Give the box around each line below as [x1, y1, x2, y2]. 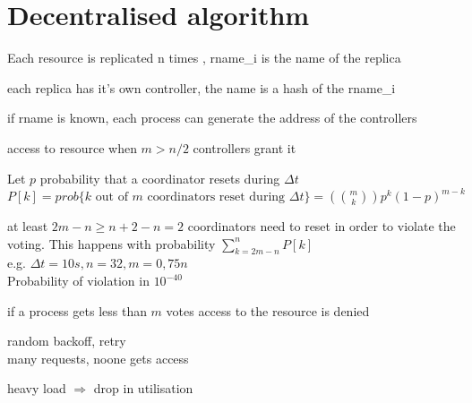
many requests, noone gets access [7, 348, 189, 367]
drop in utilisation [93, 379, 193, 398]
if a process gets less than [7, 301, 147, 320]
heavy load [7, 379, 66, 398]
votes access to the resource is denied [166, 301, 370, 320]
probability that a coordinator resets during [39, 168, 280, 187]
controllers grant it [193, 138, 296, 157]
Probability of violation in [7, 271, 150, 290]
